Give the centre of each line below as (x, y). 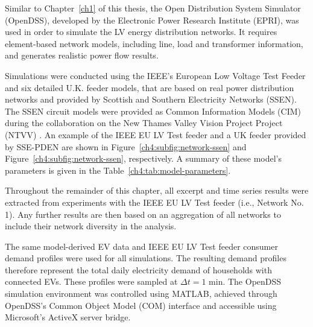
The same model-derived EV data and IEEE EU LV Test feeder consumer (141, 246)
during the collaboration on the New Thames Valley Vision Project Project (144, 123)
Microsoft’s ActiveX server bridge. (68, 317)
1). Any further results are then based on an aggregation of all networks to (143, 214)
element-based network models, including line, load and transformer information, (154, 43)
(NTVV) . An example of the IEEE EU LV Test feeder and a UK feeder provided (156, 134)
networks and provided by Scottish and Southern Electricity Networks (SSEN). (151, 99)
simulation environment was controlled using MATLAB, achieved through (141, 294)
